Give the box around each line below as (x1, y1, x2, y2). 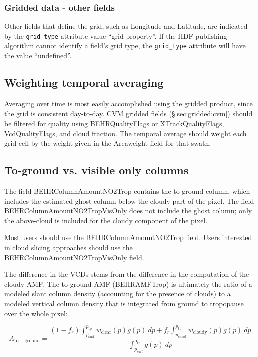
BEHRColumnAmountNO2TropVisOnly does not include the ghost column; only (4, 205, 252, 216)
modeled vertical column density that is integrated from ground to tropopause (4, 298, 244, 309)
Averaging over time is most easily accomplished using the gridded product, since (4, 98, 253, 108)
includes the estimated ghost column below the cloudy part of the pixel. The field (4, 195, 254, 206)
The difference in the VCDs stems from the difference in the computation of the (4, 269, 249, 279)
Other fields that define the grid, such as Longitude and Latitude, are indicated (4, 21, 248, 31)
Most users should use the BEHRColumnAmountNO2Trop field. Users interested (4, 232, 252, 243)
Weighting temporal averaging (4, 75, 164, 90)
